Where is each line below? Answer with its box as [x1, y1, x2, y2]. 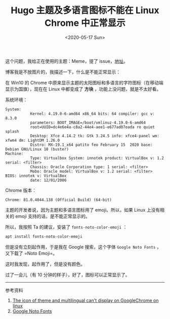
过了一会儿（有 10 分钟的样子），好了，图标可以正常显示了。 [5, 271, 130, 277]
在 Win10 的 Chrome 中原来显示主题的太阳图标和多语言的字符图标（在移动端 [5, 79, 163, 86]
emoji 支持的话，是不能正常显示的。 [15, 213, 90, 219]
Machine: [5, 151, 24, 156]
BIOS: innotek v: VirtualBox [5, 173, 67, 178]
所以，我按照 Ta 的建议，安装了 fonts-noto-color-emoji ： [5, 224, 127, 230]
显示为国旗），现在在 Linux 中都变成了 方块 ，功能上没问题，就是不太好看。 [5, 86, 161, 92]
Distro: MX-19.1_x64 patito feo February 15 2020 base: [30, 142, 153, 147]
